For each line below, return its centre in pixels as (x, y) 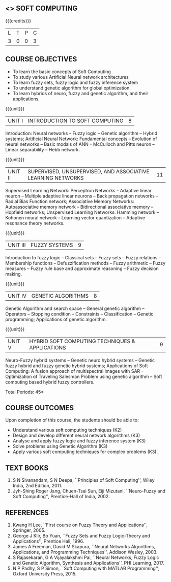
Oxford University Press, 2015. (45, 574)
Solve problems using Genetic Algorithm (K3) (60, 446)
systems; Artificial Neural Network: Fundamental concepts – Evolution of (81, 139)
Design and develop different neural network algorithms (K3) (76, 435)
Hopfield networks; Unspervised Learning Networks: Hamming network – (82, 212)
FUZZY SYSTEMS (52, 245)
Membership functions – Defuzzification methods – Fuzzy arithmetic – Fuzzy (85, 263)
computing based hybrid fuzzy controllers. (50, 382)
